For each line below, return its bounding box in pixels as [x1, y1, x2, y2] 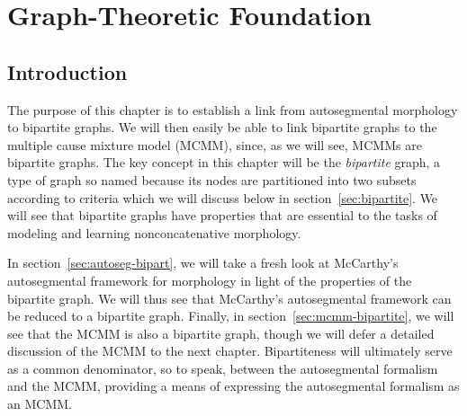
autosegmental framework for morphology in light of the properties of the [7, 270, 412, 289]
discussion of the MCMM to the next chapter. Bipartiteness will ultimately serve [7, 341, 453, 360]
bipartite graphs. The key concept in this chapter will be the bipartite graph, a [7, 153, 441, 172]
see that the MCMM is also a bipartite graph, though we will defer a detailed [7, 323, 435, 342]
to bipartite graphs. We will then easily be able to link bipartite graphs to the [7, 118, 437, 137]
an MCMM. [7, 394, 72, 413]
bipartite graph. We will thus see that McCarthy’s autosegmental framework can [7, 288, 452, 307]
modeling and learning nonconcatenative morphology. [7, 223, 301, 242]
